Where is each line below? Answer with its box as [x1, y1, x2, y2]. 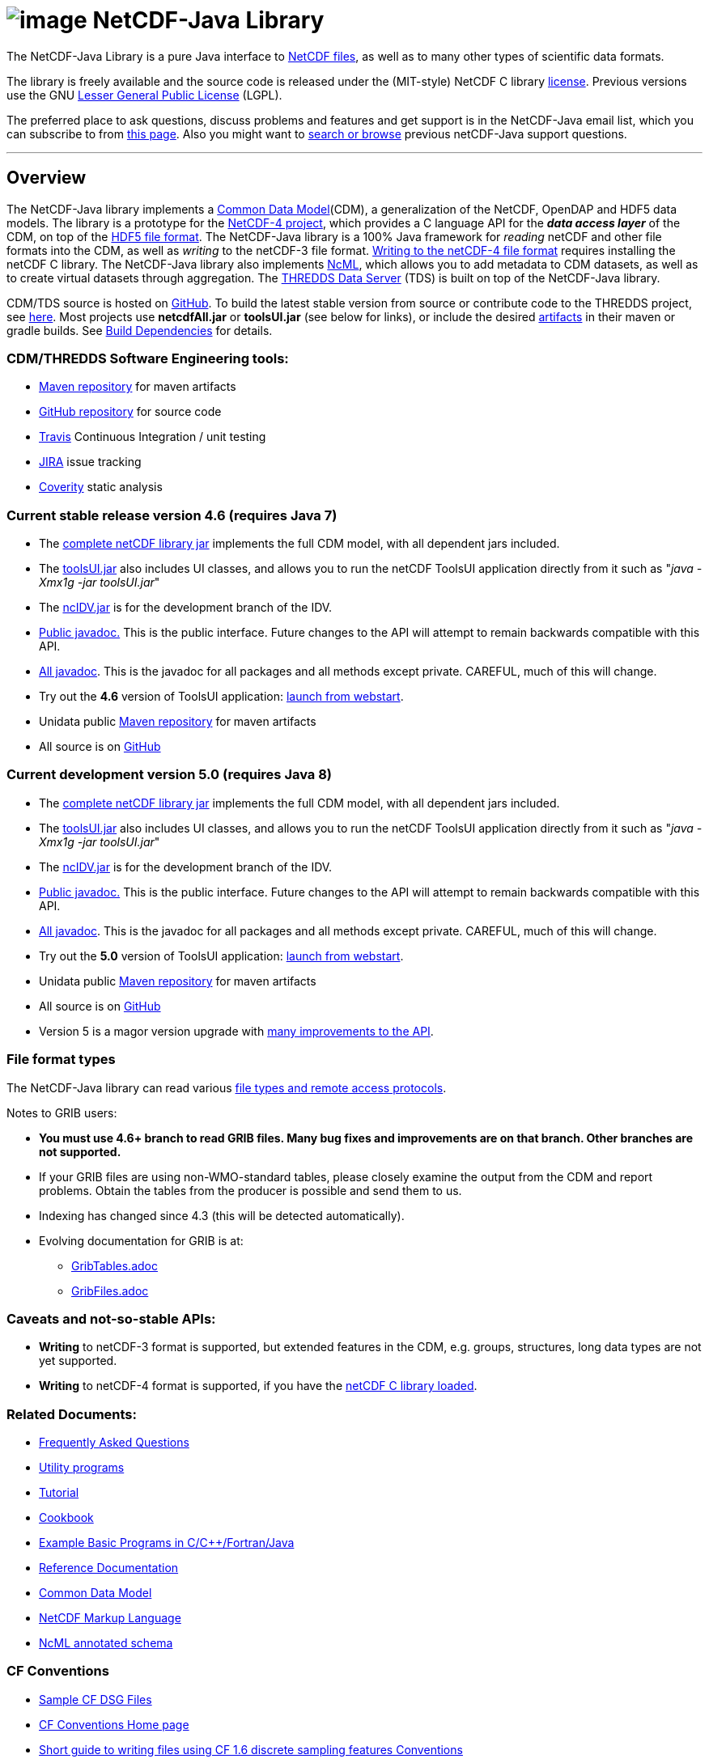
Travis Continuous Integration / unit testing [39, 430, 266, 444]
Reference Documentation [39, 1561, 179, 1575]
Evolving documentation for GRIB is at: [39, 1233, 244, 1248]
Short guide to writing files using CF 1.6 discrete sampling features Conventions [39, 1742, 463, 1757]
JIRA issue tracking [39, 455, 142, 469]
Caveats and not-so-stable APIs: [6, 1310, 216, 1327]
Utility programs [39, 1460, 125, 1475]
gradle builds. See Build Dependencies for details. [6, 323, 273, 337]
